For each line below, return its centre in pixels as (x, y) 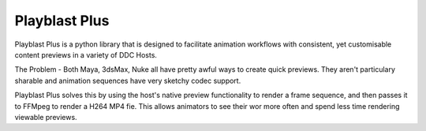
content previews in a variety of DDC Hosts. (86, 54)
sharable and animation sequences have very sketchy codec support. (128, 80)
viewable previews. (46, 117)
